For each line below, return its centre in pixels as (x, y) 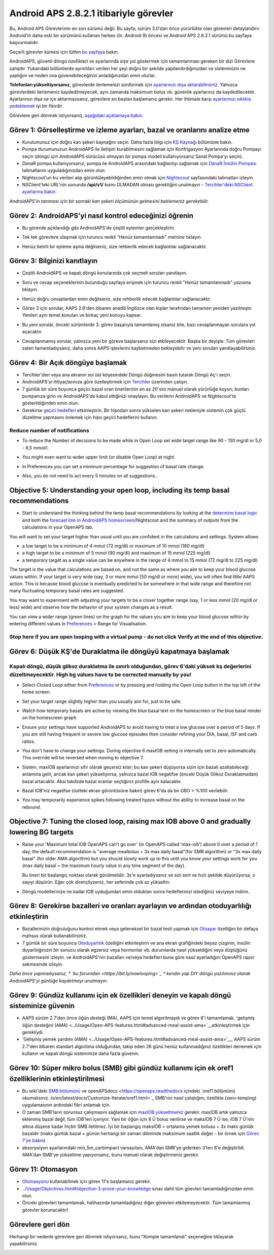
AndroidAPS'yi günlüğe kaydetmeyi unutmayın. (59, 981)
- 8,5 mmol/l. (36, 447)
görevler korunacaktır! (45, 1210)
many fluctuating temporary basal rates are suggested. (67, 591)
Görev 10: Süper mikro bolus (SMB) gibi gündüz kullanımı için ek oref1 (121, 1068)
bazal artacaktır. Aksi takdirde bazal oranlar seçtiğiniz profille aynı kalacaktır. (102, 781)
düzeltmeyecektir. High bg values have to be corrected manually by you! (100, 674)
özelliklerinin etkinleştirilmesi (57, 1079)
